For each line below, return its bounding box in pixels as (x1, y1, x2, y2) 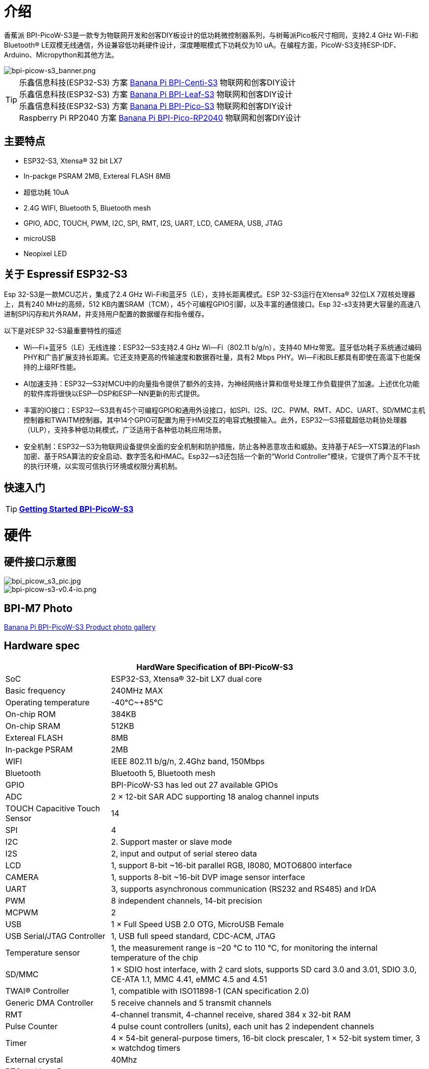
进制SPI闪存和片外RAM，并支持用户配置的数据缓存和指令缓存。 (4, 310, 208, 319)
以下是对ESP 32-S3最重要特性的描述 (4, 326, 122, 335)
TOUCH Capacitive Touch (5, 803, 101, 813)
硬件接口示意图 (4, 555, 76, 568)
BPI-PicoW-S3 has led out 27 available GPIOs (111, 779, 278, 790)
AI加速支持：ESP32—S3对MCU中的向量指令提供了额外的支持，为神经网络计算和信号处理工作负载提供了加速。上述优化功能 (24, 379, 420, 388)
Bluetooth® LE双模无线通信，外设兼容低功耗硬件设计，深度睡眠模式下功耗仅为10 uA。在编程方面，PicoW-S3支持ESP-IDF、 (4, 40, 401, 49)
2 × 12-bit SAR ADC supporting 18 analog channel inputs (111, 791, 319, 802)
